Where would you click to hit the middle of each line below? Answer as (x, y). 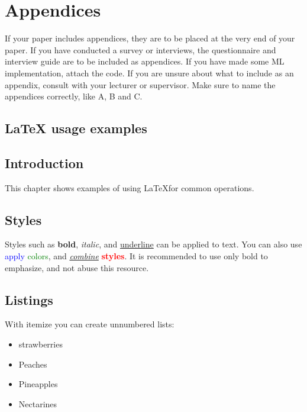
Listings (29, 299)
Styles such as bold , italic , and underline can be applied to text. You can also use (153, 244)
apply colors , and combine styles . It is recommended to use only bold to (136, 256)
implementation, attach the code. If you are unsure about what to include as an (149, 73)
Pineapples (38, 384)
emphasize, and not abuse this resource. (77, 267)
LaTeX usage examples (76, 128)
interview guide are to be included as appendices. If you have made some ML (145, 61)
